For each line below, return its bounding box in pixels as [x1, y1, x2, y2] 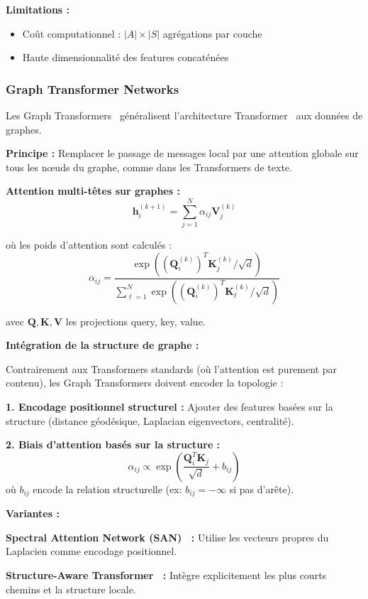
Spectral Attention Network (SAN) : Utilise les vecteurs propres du [6, 529, 329, 544]
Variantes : [6, 506, 60, 521]
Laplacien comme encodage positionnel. [6, 544, 177, 558]
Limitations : [6, 2, 70, 16]
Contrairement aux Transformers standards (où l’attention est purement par [6, 361, 337, 376]
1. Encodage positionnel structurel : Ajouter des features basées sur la [6, 399, 333, 414]
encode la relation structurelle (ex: [33, 481, 182, 496]
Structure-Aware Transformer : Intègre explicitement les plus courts [6, 567, 327, 582]
